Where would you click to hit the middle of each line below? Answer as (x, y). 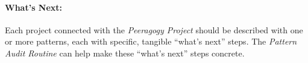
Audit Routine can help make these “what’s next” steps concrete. (125, 53)
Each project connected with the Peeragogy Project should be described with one (154, 29)
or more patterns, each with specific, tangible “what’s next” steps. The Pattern (151, 41)
